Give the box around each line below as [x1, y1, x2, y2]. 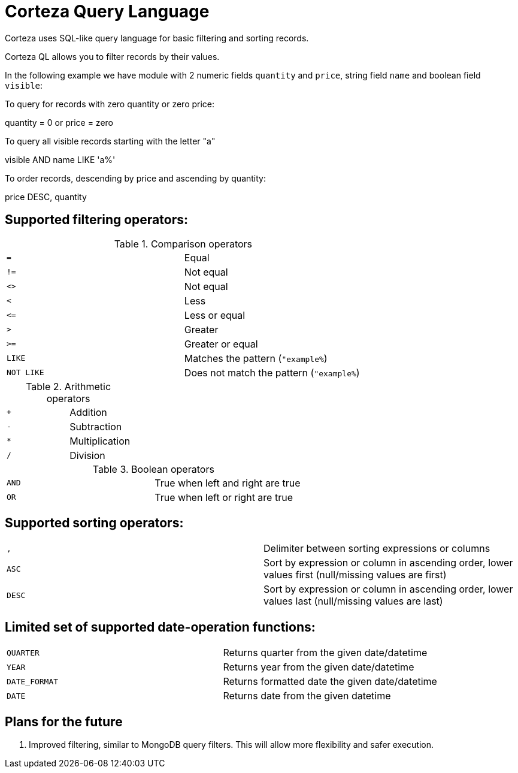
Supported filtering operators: [5, 212, 188, 228]
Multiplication [69, 434, 131, 447]
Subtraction [69, 420, 122, 433]
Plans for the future [5, 714, 123, 729]
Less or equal [184, 309, 246, 321]
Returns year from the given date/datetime [223, 661, 414, 674]
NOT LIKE [7, 368, 44, 378]
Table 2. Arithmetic [26, 380, 111, 392]
